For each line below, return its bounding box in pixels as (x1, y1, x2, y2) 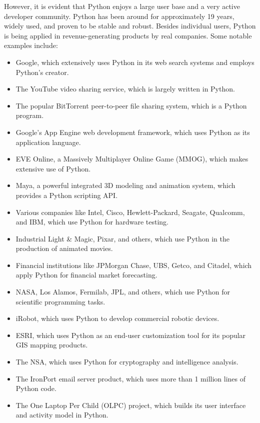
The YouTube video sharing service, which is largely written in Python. (15, 83, 235, 94)
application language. (15, 136, 81, 147)
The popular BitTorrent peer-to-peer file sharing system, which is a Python (15, 100, 247, 110)
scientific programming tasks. (15, 296, 105, 306)
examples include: (4, 40, 58, 50)
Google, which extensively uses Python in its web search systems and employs (15, 56, 254, 67)
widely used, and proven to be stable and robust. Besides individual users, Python (4, 20, 256, 31)
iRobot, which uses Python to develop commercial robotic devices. (15, 313, 219, 323)
